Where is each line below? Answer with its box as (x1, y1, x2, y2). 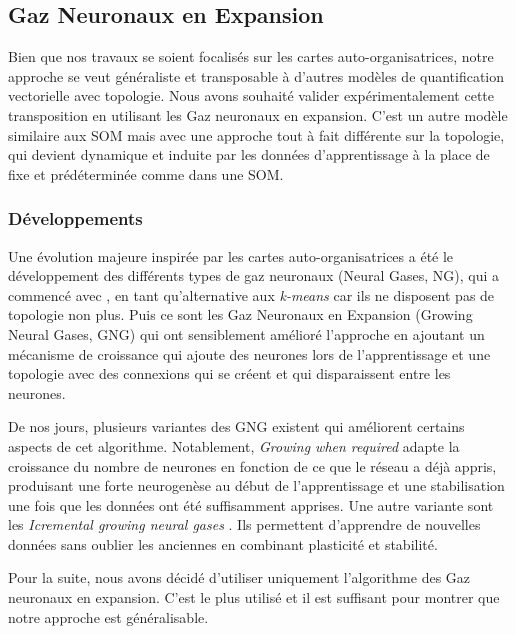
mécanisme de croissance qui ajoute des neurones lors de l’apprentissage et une (8, 343, 491, 364)
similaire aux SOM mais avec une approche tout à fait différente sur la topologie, (8, 124, 505, 145)
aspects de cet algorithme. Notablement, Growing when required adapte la (8, 435, 460, 456)
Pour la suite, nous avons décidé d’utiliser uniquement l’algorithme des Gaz (8, 567, 471, 588)
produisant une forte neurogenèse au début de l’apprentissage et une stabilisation (8, 475, 505, 496)
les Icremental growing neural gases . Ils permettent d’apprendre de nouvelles (8, 514, 481, 535)
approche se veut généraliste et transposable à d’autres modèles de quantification (8, 65, 505, 86)
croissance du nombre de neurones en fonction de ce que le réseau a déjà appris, (8, 455, 497, 476)
